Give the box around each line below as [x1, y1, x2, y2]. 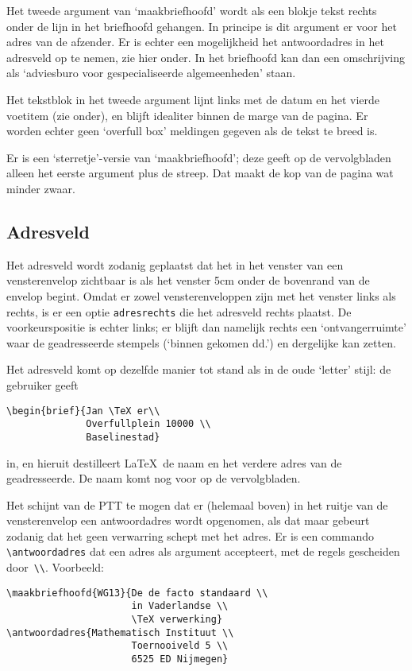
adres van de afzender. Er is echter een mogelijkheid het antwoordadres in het [6, 33, 384, 50]
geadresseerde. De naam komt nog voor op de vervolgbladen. [6, 470, 301, 487]
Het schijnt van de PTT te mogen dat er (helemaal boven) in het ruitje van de [6, 496, 388, 513]
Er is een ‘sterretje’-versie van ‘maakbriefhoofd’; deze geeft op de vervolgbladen [6, 149, 391, 165]
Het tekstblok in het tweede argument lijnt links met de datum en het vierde [6, 91, 379, 107]
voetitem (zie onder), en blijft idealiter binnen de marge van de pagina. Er [6, 107, 368, 123]
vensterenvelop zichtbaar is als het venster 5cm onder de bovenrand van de [6, 272, 370, 289]
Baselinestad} [86, 431, 160, 443]
